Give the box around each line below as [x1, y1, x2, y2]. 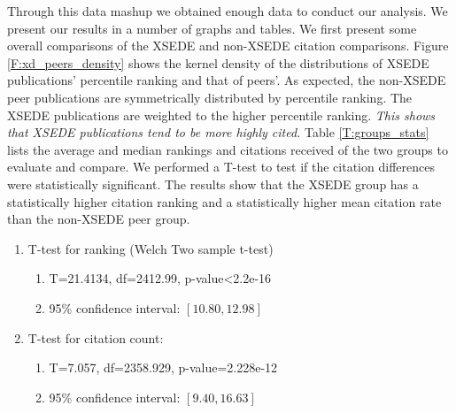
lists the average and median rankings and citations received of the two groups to [7, 140, 448, 158]
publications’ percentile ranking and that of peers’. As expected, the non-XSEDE [7, 71, 446, 89]
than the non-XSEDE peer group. [7, 210, 190, 228]
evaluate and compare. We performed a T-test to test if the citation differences [7, 157, 435, 176]
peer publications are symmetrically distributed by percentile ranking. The [7, 88, 413, 106]
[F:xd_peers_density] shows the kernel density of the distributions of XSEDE [7, 53, 429, 72]
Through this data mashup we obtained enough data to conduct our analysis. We [7, 2, 448, 19]
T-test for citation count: [27, 328, 164, 347]
